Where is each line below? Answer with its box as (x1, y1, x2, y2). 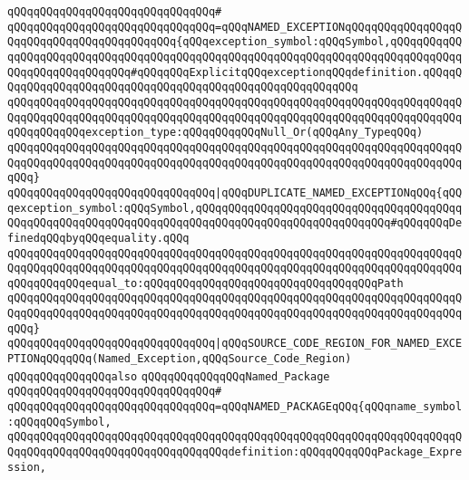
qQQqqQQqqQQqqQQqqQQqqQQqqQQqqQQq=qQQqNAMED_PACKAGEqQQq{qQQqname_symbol (7, 400, 463, 414)
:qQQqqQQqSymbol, (7, 415, 112, 428)
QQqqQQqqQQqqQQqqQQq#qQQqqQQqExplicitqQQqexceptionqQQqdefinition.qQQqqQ (7, 65, 463, 79)
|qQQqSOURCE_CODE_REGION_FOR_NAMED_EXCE (215, 337, 463, 350)
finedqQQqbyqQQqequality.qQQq (7, 231, 190, 245)
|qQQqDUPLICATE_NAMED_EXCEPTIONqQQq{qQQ (215, 186, 463, 199)
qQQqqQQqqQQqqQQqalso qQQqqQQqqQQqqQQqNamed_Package (7, 370, 330, 383)
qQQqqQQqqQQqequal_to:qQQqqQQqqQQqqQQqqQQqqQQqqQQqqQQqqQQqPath (7, 276, 404, 290)
